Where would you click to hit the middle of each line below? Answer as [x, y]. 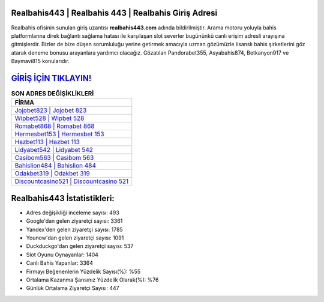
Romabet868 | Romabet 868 [55, 126]
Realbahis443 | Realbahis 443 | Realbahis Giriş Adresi [114, 13]
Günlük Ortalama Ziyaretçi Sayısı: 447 [73, 288]
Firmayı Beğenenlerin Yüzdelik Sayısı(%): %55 [83, 271]
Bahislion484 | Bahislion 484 [55, 166]
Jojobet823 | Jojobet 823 [51, 110]
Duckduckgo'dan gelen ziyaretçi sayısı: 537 [80, 246]
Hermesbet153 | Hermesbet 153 [59, 134]
